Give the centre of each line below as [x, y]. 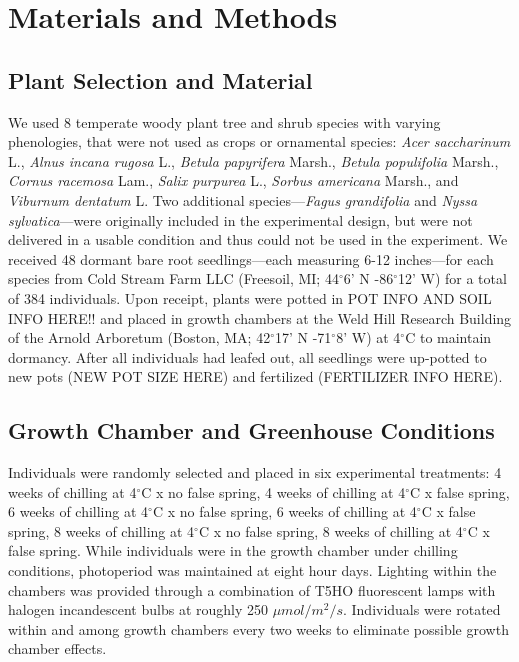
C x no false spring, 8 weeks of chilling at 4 [330, 530]
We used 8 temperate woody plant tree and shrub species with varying [224, 121]
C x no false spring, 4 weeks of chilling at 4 [273, 491]
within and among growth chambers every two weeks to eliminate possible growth [258, 628]
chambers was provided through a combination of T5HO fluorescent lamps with [252, 589]
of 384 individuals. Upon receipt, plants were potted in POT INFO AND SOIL [250, 297]
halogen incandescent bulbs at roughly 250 [138, 609]
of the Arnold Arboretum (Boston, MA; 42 [139, 337]
